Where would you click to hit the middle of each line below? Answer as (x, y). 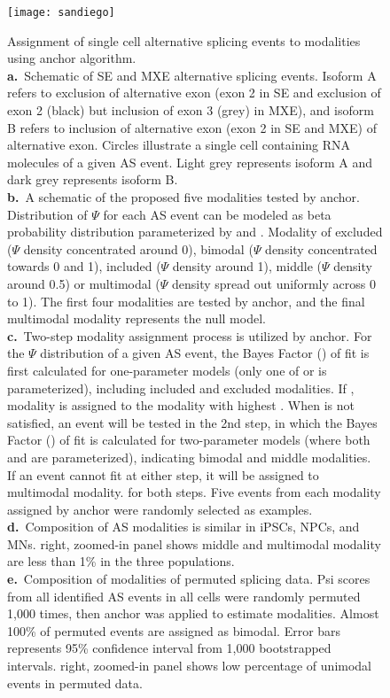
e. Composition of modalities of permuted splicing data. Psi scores (189, 579)
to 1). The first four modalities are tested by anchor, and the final (186, 301)
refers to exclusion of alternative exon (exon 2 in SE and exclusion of (194, 93)
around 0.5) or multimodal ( (84, 283)
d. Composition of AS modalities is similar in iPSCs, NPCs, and (183, 527)
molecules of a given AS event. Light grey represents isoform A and (190, 162)
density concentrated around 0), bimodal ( (138, 248)
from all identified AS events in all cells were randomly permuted (184, 596)
